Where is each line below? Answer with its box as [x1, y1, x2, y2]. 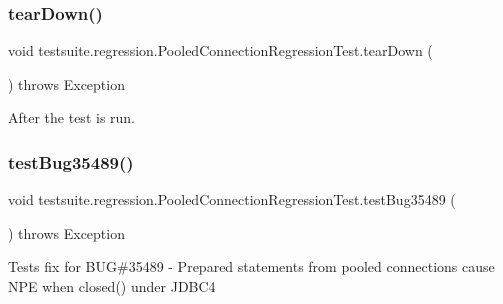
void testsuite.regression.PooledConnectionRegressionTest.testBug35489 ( [8, 189, 456, 210]
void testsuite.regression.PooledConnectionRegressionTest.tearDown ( [8, 40, 433, 61]
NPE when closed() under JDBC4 [8, 276, 216, 296]
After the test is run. [8, 107, 136, 128]
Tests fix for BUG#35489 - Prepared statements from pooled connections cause [8, 256, 495, 277]
